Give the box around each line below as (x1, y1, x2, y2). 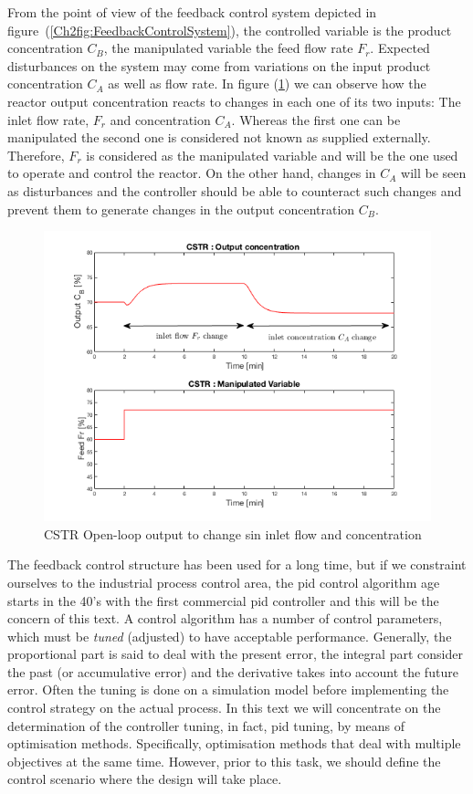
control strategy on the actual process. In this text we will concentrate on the (7, 698, 441, 717)
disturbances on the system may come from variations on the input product (7, 56, 431, 75)
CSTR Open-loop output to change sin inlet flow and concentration (44, 524, 422, 543)
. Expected (370, 38, 430, 57)
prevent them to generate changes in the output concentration (7, 199, 355, 218)
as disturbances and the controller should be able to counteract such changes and (7, 181, 462, 200)
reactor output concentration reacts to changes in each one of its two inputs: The (7, 91, 461, 110)
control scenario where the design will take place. (7, 769, 282, 789)
